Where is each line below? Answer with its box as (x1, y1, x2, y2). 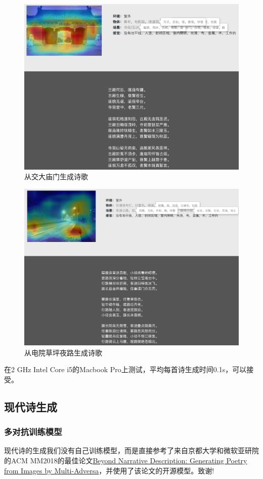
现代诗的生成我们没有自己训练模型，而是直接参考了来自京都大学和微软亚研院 (4, 445, 259, 456)
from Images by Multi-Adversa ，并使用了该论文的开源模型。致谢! (4, 465, 214, 475)
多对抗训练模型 (4, 425, 62, 438)
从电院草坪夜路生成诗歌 (24, 347, 102, 357)
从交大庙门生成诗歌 (24, 171, 88, 182)
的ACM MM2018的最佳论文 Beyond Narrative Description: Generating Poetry (4, 455, 247, 466)
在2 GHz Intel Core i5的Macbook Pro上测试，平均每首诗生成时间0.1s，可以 (4, 364, 247, 375)
